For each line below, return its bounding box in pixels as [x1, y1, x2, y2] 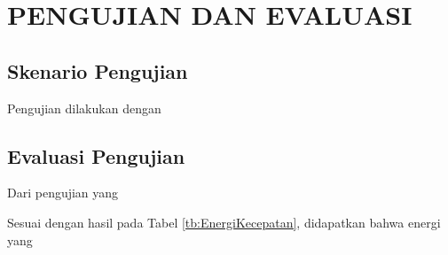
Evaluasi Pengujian [7, 142, 185, 169]
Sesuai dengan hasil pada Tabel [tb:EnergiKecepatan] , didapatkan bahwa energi [7, 212, 441, 231]
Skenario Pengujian [7, 57, 188, 84]
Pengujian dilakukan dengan [7, 98, 161, 117]
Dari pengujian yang [7, 183, 119, 202]
